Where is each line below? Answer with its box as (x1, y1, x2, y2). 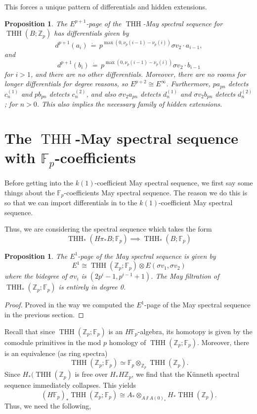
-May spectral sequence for (143, 18, 223, 28)
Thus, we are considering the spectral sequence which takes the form (4, 224, 212, 234)
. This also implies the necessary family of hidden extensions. (37, 99, 222, 109)
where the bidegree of (4, 271, 67, 281)
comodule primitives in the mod (4, 337, 101, 347)
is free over (75, 369, 108, 379)
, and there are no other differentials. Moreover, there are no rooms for (30, 68, 246, 79)
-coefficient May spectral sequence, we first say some (94, 177, 253, 187)
